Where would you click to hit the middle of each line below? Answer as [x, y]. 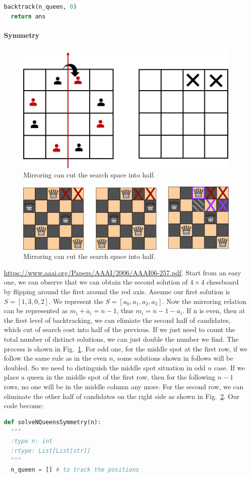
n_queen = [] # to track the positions [75, 469]
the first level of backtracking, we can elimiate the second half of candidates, [117, 320]
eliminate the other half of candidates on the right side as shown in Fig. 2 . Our [122, 396]
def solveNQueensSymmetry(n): [53, 422]
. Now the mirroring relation [204, 301]
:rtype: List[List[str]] [51, 451]
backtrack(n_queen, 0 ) [40, 7]
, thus [125, 310]
